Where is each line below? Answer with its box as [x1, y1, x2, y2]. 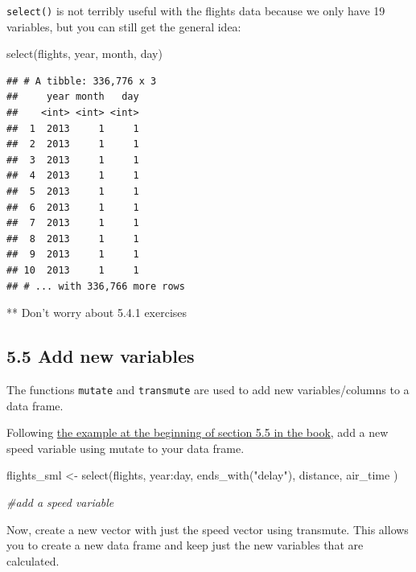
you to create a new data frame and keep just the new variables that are [6, 537, 364, 553]
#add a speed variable [6, 493, 114, 510]
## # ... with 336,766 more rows [6, 280, 185, 292]
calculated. [6, 552, 60, 569]
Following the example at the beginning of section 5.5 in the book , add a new [6, 424, 389, 441]
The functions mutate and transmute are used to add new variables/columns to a [6, 381, 410, 397]
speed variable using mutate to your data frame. [6, 439, 245, 456]
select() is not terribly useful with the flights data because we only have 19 [6, 2, 385, 19]
